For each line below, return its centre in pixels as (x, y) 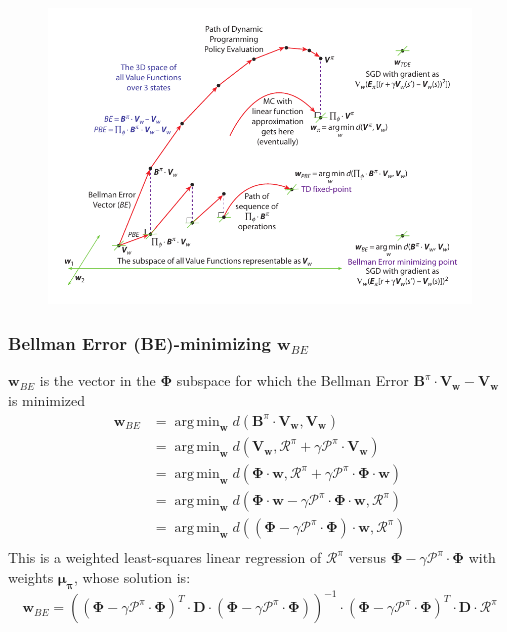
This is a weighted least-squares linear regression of (165, 557)
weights (31, 577)
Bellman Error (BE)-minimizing (139, 343)
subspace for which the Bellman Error (292, 380)
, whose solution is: (132, 577)
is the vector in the (97, 380)
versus (367, 557)
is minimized (47, 399)
